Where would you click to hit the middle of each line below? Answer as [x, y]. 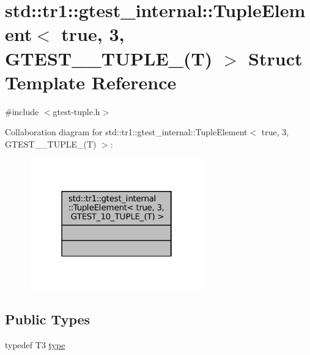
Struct [275, 58]
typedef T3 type [35, 344]
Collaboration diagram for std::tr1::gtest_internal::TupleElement [126, 132]
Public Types [48, 319]
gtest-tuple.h [76, 111]
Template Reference [91, 82]
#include [22, 111]
